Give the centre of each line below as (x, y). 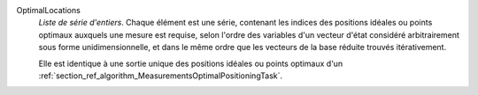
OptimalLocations (49, 10)
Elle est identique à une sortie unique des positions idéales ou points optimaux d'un (191, 63)
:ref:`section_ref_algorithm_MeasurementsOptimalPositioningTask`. (161, 76)
